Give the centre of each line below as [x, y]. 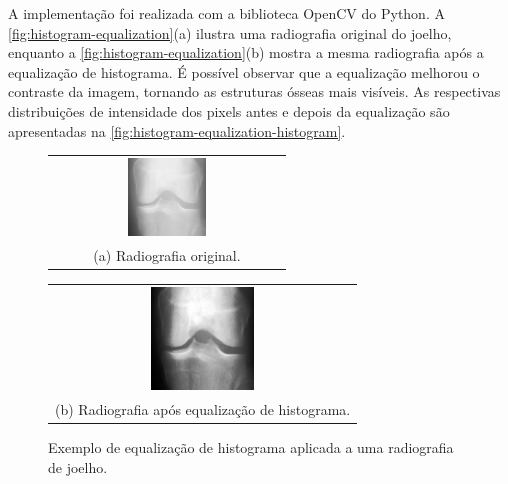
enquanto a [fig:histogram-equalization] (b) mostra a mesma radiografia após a [246, 52]
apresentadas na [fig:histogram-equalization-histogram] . [177, 130]
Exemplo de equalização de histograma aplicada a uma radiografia [251, 447]
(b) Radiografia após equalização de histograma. [203, 409]
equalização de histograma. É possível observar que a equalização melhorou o [244, 71]
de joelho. [78, 466]
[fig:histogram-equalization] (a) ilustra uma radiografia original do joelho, [230, 32]
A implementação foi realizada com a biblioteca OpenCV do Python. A [226, 13]
